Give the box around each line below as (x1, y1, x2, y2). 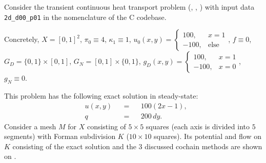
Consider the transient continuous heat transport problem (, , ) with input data (4, 2, 255, 12)
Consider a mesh (4, 121, 56, 131)
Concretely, (4, 34, 39, 44)
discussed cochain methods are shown (145, 141, 262, 151)
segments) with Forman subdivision (4, 131, 116, 142)
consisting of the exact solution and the (12, 141, 136, 151)
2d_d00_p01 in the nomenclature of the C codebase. (4, 11, 167, 22)
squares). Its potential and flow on (154, 131, 261, 142)
